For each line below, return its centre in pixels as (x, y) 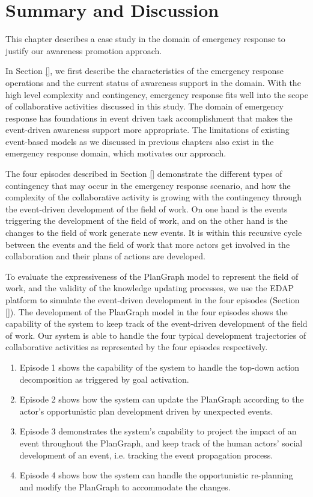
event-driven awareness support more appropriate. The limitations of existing (147, 130)
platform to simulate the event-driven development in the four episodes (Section (153, 300)
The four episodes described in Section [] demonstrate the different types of (144, 174)
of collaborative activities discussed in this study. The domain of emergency (144, 106)
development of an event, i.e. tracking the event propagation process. (146, 455)
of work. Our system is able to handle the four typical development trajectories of (156, 335)
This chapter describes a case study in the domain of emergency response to (145, 39)
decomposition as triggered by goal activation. (104, 379)
